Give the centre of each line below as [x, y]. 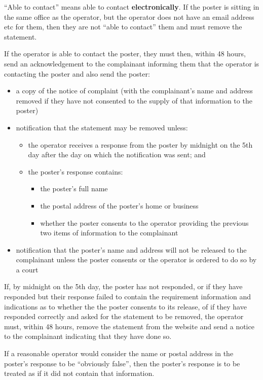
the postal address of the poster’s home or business [119, 205]
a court [27, 269]
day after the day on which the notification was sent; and [117, 154]
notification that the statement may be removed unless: [102, 127]
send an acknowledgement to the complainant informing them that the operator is [132, 63]
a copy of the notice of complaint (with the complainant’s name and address [134, 91]
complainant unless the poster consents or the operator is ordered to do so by [136, 260]
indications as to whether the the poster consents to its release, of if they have [125, 306]
